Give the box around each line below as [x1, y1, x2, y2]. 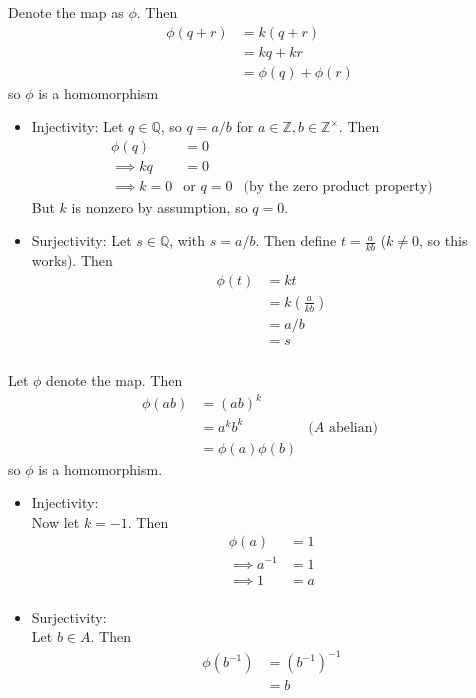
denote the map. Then [46, 369, 183, 390]
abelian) [328, 420, 378, 435]
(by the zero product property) [243, 179, 433, 194]
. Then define [255, 230, 337, 251]
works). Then [31, 250, 113, 271]
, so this [419, 230, 468, 251]
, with [169, 230, 206, 251]
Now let [31, 511, 80, 532]
